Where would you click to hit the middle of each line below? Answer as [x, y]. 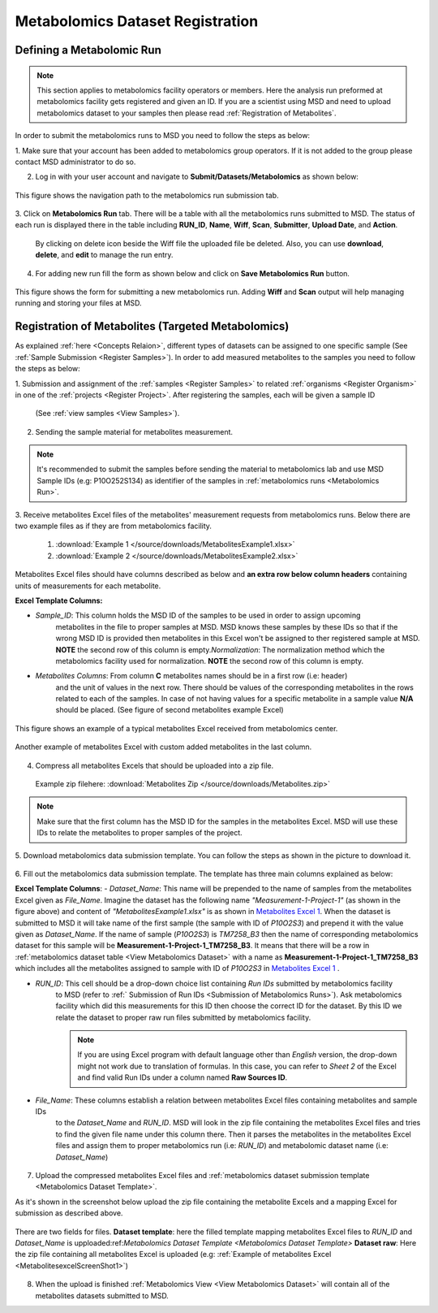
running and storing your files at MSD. [78, 303]
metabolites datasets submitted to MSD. [102, 1295]
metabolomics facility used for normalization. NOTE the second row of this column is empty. [210, 661]
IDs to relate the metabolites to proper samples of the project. [140, 833]
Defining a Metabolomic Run [88, 50]
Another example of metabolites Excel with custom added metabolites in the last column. [163, 747]
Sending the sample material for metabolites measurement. [134, 431]
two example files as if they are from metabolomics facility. [114, 526]
